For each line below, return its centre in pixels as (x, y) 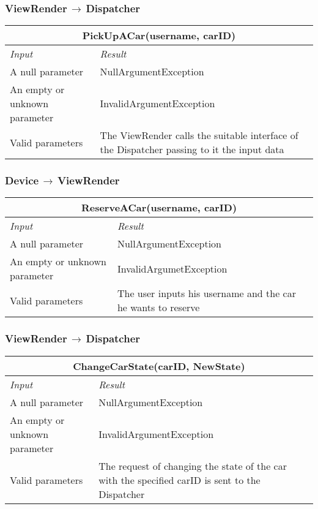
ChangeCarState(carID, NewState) (159, 366)
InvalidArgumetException (172, 268)
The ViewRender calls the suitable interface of (199, 135)
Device (22, 180)
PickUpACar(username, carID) (159, 36)
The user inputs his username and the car (206, 293)
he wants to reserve (158, 307)
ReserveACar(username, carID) (159, 208)
